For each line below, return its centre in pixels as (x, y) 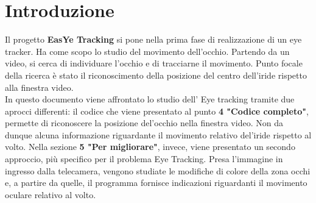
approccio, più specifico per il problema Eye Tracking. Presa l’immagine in (144, 159)
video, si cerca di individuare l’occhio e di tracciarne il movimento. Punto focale (154, 63)
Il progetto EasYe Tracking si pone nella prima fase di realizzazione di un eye (153, 39)
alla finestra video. (39, 87)
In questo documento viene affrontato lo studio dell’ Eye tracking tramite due (150, 99)
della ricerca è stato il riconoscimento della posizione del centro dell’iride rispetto (156, 75)
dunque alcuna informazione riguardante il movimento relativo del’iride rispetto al (158, 134)
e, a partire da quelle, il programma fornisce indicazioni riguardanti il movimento (156, 183)
